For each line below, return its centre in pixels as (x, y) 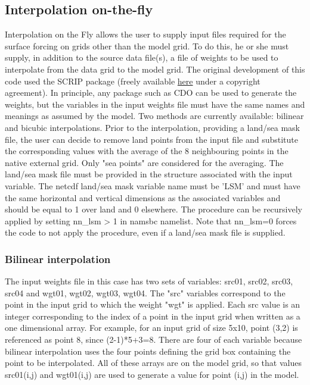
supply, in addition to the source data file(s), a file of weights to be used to (142, 57)
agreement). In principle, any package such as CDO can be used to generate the (151, 93)
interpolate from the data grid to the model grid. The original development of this (155, 69)
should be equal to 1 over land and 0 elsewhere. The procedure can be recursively (154, 209)
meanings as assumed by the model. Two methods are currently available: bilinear (154, 116)
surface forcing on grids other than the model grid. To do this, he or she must (147, 46)
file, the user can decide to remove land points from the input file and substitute (151, 139)
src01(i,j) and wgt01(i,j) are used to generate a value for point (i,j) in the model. (152, 374)
